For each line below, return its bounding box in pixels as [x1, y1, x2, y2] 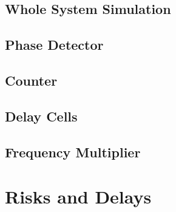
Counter [5, 70, 58, 89]
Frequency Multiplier [5, 142, 141, 161]
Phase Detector [5, 35, 104, 54]
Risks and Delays [5, 184, 152, 209]
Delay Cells [5, 106, 78, 125]
